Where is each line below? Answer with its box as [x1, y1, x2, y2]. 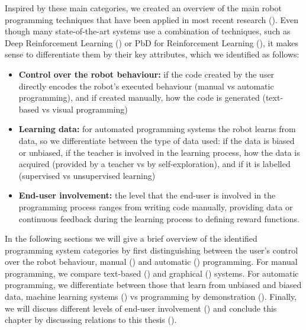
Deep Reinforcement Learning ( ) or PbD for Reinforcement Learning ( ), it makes [5, 36, 298, 49]
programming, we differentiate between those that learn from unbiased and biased [5, 278, 302, 291]
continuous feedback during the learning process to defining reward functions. [18, 212, 300, 225]
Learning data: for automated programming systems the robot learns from [18, 123, 296, 135]
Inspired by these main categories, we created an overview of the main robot [5, 2, 282, 14]
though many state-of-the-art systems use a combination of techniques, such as [5, 25, 291, 37]
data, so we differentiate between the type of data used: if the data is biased [18, 134, 295, 146]
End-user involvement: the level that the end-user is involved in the [18, 189, 276, 201]
